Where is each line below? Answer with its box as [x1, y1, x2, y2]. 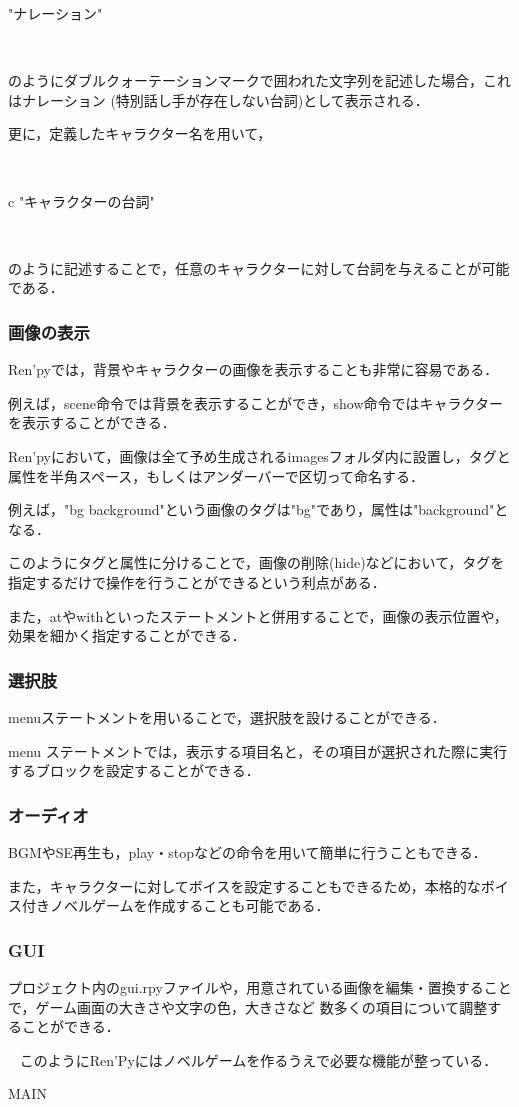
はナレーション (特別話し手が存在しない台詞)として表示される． [8, 89, 429, 110]
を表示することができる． [8, 412, 176, 433]
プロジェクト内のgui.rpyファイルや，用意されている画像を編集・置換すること [8, 976, 512, 997]
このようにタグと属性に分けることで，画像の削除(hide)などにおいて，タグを [8, 552, 505, 573]
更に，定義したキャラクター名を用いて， [8, 123, 272, 144]
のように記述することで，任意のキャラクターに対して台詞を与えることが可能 [8, 257, 510, 278]
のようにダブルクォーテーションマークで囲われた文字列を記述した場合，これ [8, 70, 512, 91]
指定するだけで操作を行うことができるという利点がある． [8, 571, 386, 592]
